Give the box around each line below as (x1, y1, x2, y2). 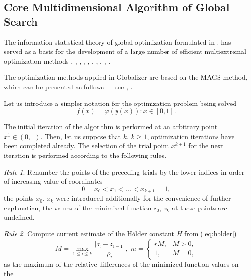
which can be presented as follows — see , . (4, 81, 133, 91)
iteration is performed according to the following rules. (4, 150, 167, 160)
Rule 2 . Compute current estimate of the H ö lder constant (4, 228, 174, 238)
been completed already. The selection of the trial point (4, 140, 169, 151)
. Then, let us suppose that (40, 131, 121, 141)
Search (4, 14, 38, 29)
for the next (188, 140, 224, 151)
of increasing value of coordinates (4, 176, 103, 186)
